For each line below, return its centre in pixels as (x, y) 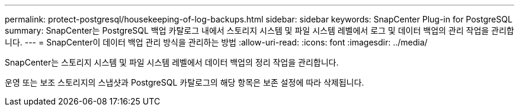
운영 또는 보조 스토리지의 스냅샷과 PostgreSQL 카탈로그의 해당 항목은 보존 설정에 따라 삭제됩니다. (185, 82)
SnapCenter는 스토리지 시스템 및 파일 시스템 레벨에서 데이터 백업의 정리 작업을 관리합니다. (172, 62)
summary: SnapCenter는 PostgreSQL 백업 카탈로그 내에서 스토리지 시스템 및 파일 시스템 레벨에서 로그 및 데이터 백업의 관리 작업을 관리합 (259, 30)
